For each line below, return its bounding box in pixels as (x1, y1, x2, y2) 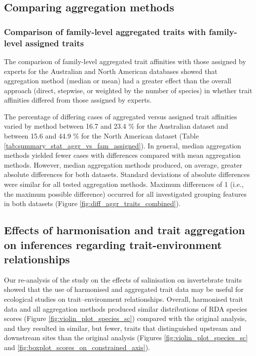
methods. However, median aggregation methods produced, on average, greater (4, 159, 242, 170)
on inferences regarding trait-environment (4, 237, 222, 252)
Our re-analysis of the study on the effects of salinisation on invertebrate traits (4, 274, 242, 285)
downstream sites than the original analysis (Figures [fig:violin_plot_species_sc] (4, 332, 248, 343)
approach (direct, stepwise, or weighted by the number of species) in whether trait (4, 85, 253, 95)
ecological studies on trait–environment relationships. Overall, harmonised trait (4, 294, 243, 304)
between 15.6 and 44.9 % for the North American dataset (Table (4, 131, 199, 141)
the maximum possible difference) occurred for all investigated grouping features (4, 188, 247, 199)
